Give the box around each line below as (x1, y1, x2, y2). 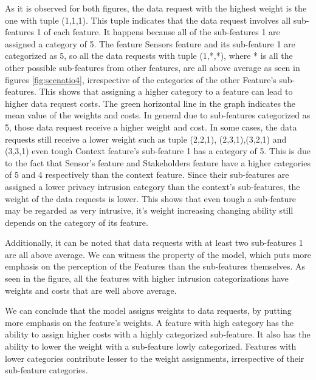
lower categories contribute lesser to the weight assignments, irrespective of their (5, 351, 304, 364)
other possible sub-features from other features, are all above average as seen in (5, 61, 300, 73)
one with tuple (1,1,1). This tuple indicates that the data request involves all (5, 13, 291, 26)
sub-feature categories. (5, 364, 88, 376)
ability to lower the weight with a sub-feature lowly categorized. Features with (5, 340, 297, 353)
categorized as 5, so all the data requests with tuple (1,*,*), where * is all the (5, 49, 293, 62)
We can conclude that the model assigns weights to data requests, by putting (5, 304, 292, 317)
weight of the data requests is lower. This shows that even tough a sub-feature (5, 192, 296, 205)
